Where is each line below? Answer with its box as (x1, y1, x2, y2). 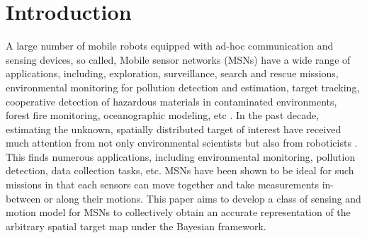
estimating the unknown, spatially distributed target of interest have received (6, 121, 341, 136)
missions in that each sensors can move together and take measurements (6, 177, 320, 192)
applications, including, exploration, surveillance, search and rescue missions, (6, 66, 339, 81)
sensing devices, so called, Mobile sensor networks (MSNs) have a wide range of (6, 52, 351, 67)
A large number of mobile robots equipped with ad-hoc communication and (6, 38, 334, 53)
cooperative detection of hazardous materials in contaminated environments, (6, 93, 337, 108)
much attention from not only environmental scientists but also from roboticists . (6, 135, 358, 150)
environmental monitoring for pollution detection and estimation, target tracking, (6, 79, 360, 94)
